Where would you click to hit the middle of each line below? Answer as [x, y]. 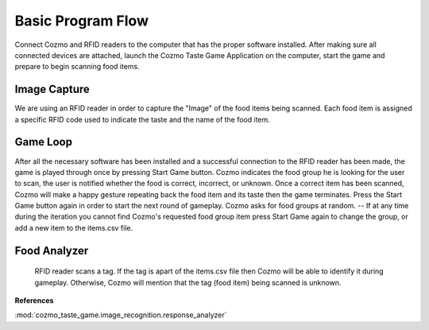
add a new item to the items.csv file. [74, 227]
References [34, 301]
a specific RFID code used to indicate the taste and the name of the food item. [142, 119]
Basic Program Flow [81, 21]
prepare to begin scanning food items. [77, 67]
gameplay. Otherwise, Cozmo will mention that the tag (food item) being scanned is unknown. [188, 282]
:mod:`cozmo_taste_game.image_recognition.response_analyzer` [121, 315]
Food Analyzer [52, 250]
